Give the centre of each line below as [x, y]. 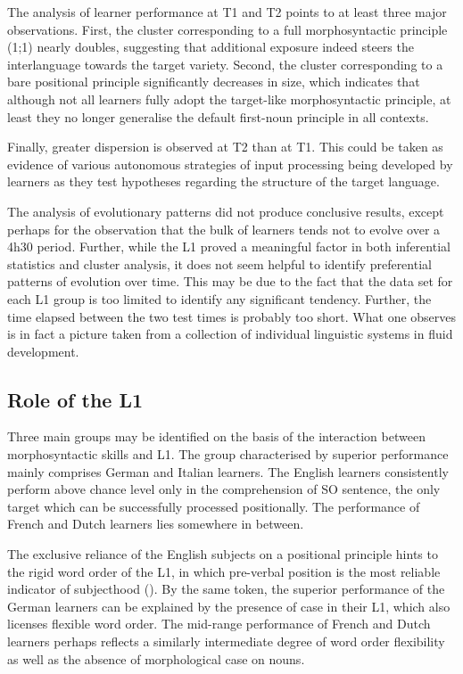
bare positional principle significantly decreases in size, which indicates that [214, 82]
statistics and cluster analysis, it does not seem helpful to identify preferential [219, 263]
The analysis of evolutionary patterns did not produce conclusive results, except [226, 211]
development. [43, 351]
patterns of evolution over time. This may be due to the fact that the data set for [230, 281]
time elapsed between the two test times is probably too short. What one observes [232, 316]
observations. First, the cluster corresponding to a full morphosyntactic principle [227, 29]
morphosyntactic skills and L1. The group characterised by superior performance [228, 454]
